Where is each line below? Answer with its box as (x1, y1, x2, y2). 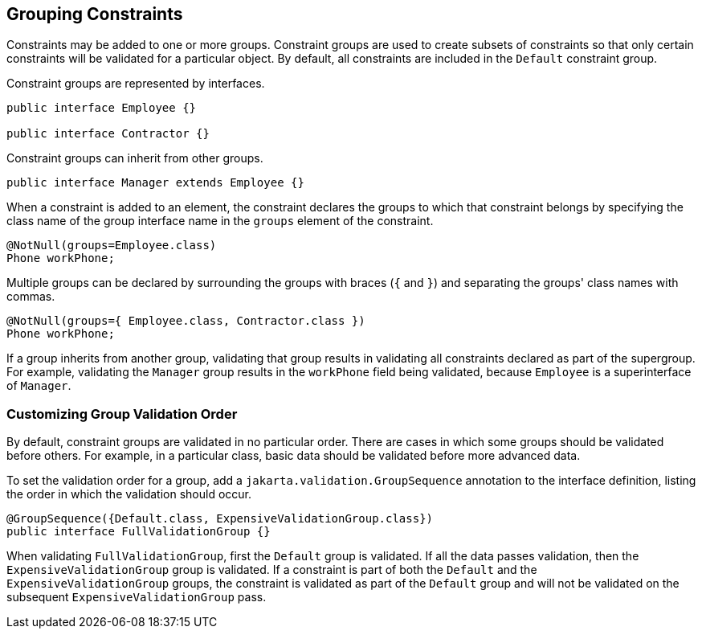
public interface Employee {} (6, 101, 197, 115)
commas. (6, 289, 55, 304)
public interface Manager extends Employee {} (6, 176, 304, 190)
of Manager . (6, 379, 71, 393)
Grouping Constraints (6, 4, 183, 24)
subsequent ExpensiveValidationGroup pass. (6, 590, 267, 604)
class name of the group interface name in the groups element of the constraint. (6, 214, 434, 228)
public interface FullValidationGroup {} (6, 525, 271, 539)
